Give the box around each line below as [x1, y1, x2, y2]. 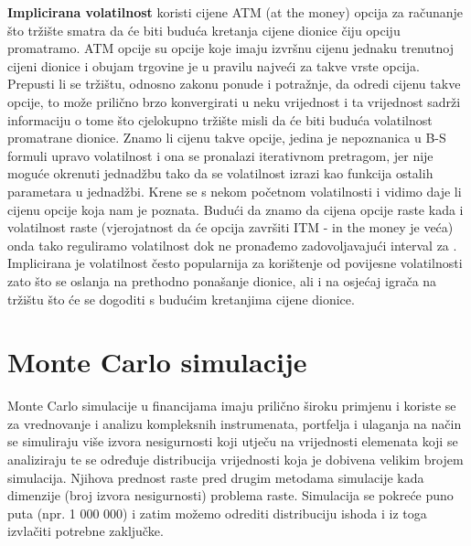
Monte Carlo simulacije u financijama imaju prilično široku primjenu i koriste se [7, 396, 456, 415]
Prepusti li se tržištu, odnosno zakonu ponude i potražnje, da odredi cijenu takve [7, 74, 461, 93]
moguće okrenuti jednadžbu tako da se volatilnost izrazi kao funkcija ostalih [7, 164, 434, 183]
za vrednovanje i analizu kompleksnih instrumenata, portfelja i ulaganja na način [7, 413, 462, 433]
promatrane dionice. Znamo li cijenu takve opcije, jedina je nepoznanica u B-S [7, 128, 446, 147]
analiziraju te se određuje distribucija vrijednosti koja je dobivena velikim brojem [7, 450, 464, 468]
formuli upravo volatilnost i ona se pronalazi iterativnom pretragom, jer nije [7, 145, 434, 165]
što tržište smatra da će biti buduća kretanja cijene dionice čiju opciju [7, 20, 401, 39]
